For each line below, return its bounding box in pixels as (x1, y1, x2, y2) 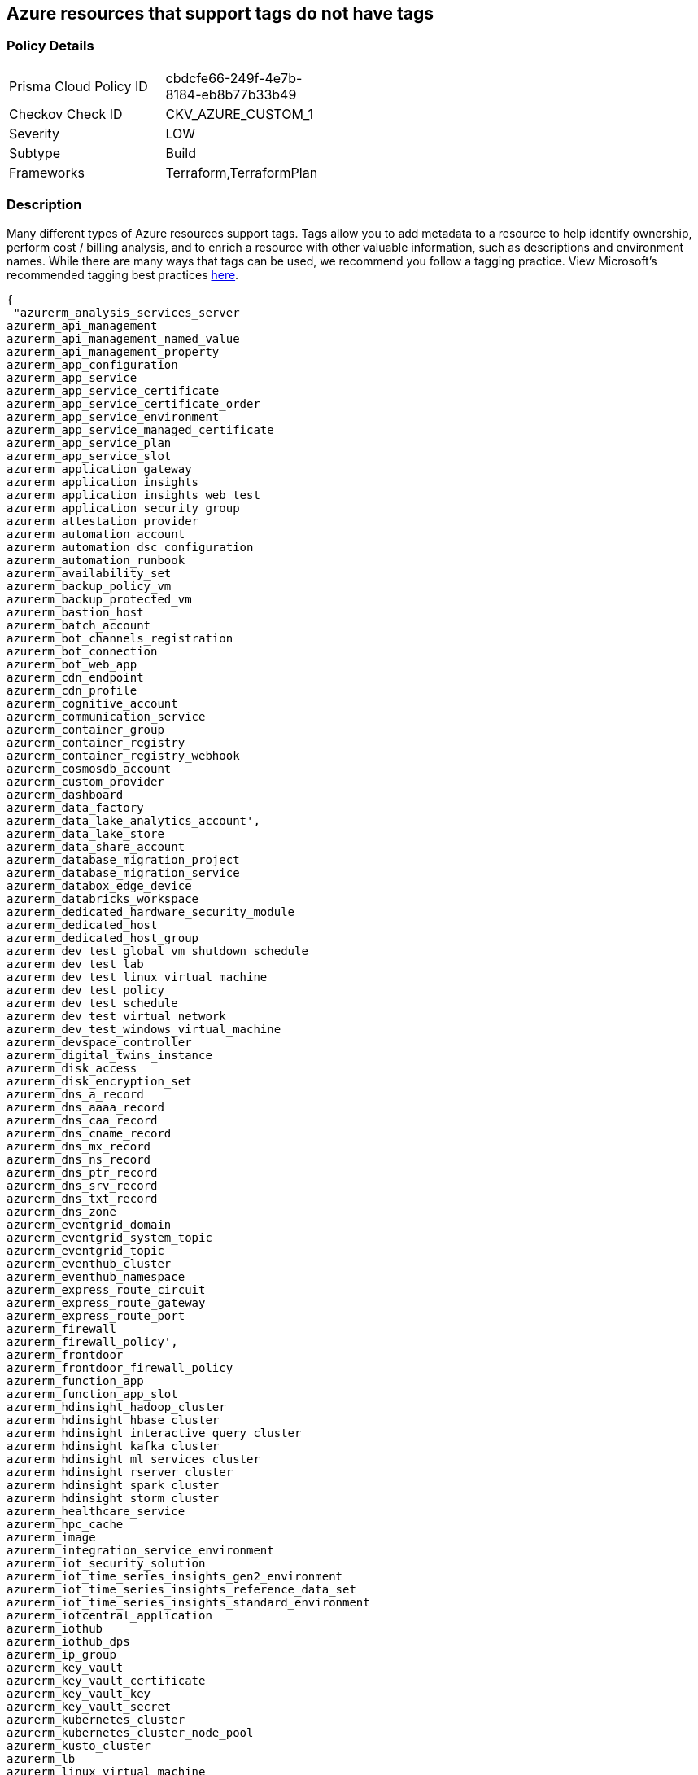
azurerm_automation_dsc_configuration (7, 540, 254, 554)
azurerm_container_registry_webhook (7, 748, 240, 762)
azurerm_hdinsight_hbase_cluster (7, 1413, 220, 1427)
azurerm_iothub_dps (7, 1634, 130, 1648)
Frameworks (9, 164, 85, 181)
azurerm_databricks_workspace (7, 892, 199, 905)
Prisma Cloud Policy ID (9, 77, 148, 94)
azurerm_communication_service (7, 709, 206, 723)
